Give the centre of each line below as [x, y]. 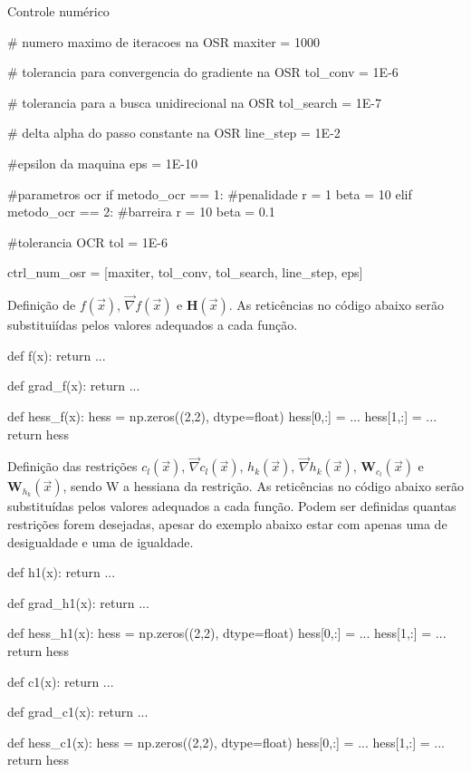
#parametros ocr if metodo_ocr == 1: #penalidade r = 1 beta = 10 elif [210, 193]
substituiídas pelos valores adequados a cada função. [153, 325]
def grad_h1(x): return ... [78, 602]
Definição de [42, 305]
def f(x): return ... [57, 355]
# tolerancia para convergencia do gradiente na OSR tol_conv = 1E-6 [203, 72]
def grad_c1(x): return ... [78, 712]
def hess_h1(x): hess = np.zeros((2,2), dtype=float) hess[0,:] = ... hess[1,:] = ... [227, 633]
